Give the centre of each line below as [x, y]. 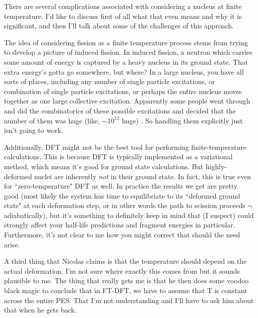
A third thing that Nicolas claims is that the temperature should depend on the [125, 261]
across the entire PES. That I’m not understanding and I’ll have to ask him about [129, 300]
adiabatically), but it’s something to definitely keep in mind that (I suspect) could [129, 215]
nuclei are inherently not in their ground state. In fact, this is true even [143, 176]
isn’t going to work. [34, 130]
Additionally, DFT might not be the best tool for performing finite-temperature [125, 147]
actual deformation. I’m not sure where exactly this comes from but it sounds [122, 270]
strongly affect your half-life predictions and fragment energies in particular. [120, 225]
